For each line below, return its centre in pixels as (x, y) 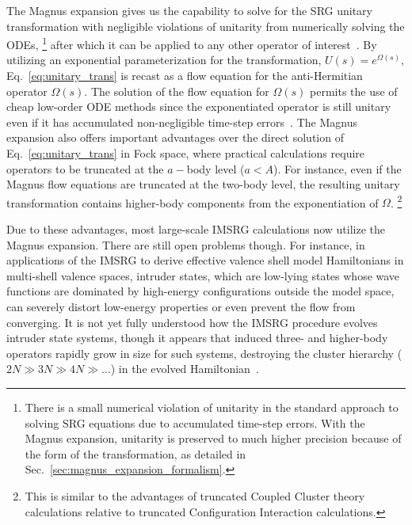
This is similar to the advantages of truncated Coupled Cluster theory (195, 495)
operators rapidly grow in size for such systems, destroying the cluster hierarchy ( (204, 353)
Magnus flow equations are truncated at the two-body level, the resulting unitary (203, 184)
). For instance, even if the (338, 168)
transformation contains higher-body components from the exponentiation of (193, 202)
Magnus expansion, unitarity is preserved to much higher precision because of (213, 438)
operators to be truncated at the (85, 168)
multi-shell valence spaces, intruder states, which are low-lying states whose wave (203, 275)
